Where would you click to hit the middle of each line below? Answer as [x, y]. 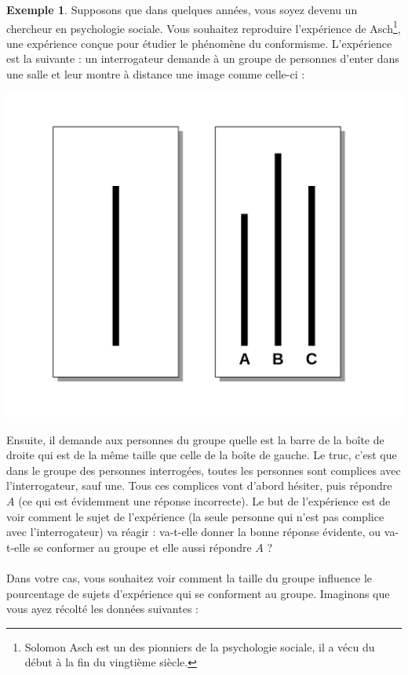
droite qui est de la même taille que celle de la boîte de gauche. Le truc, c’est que [202, 455]
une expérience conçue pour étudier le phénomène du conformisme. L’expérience [199, 43]
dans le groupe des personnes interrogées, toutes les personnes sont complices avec [204, 470]
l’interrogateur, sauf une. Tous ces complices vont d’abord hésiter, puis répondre [199, 485]
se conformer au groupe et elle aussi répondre [142, 547]
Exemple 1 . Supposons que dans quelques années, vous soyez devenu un [182, 9]
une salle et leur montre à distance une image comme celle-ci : [156, 74]
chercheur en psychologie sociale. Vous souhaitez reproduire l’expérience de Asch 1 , [204, 27]
